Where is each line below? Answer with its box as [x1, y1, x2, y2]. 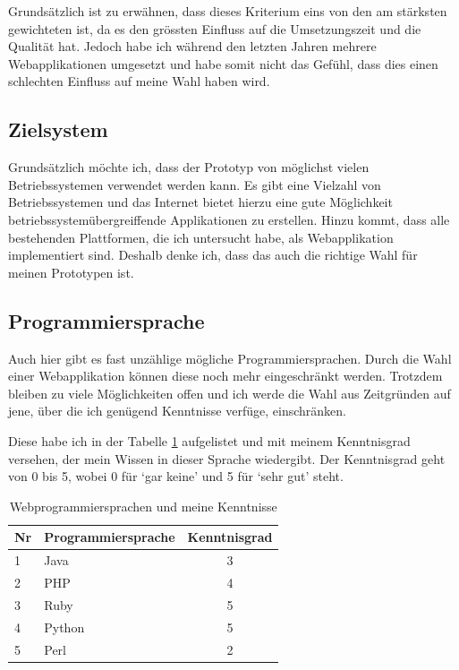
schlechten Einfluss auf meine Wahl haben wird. [8, 72, 270, 90]
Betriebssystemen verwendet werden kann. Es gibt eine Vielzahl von [8, 175, 381, 193]
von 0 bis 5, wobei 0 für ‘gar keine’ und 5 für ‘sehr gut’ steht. [8, 467, 344, 485]
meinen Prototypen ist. [8, 262, 134, 281]
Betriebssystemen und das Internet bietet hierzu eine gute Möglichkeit [8, 193, 393, 211]
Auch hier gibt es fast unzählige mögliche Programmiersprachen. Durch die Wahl [8, 348, 452, 367]
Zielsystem [8, 116, 108, 143]
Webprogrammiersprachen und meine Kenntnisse [9, 496, 277, 515]
